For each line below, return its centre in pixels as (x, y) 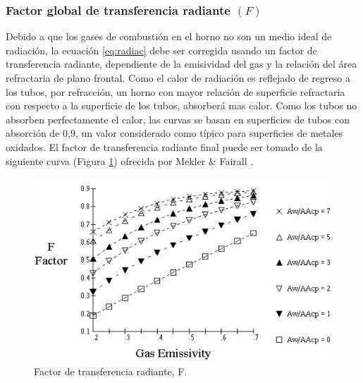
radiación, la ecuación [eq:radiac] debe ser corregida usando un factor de (161, 50)
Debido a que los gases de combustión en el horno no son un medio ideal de (169, 36)
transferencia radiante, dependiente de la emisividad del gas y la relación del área (181, 64)
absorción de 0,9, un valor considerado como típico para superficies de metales (174, 133)
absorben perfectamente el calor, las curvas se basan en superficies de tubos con (178, 119)
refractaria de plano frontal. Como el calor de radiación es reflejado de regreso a (178, 78)
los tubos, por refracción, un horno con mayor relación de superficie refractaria (176, 91)
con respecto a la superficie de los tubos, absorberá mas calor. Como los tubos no (181, 105)
